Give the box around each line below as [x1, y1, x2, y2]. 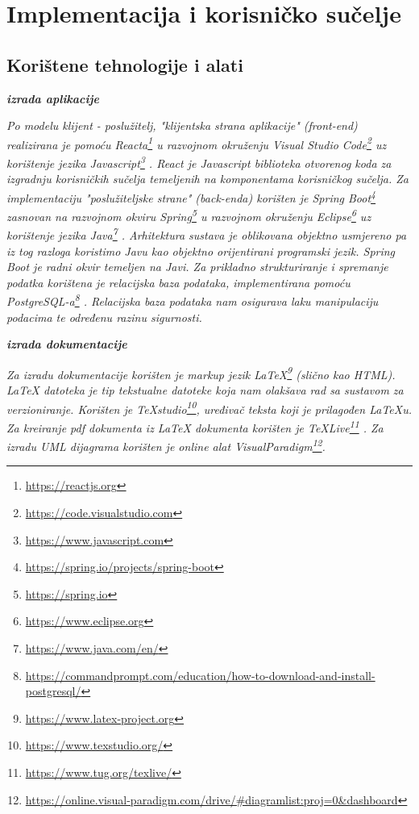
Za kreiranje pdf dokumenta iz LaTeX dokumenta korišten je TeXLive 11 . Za [6, 416, 384, 436]
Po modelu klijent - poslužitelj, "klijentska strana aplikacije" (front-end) [6, 117, 358, 134]
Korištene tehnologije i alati [6, 52, 243, 77]
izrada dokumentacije [6, 336, 127, 353]
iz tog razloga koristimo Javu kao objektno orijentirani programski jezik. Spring [6, 242, 396, 259]
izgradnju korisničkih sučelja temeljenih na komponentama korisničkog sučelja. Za [6, 170, 409, 187]
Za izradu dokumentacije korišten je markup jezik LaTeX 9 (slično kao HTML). [6, 363, 396, 382]
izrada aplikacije [6, 90, 99, 106]
